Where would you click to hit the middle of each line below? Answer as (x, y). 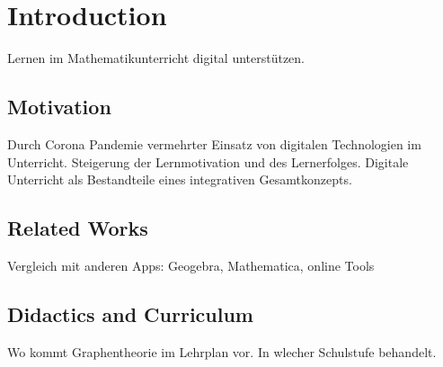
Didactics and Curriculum (130, 313)
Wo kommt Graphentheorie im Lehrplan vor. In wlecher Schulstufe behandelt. (222, 351)
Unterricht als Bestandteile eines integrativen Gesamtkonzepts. (180, 179)
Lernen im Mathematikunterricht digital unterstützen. (156, 58)
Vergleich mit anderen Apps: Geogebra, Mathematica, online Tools (191, 265)
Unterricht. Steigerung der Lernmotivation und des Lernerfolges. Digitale (208, 161)
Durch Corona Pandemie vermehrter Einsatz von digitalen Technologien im (214, 143)
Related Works (78, 228)
